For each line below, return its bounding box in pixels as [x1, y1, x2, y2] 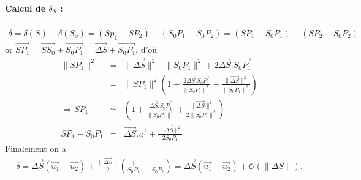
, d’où [135, 43, 158, 56]
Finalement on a [5, 142, 66, 155]
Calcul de [5, 1, 46, 14]
